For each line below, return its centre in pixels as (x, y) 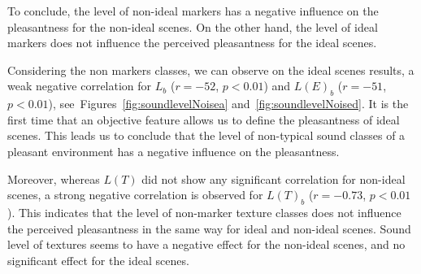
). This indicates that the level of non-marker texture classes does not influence (204, 212)
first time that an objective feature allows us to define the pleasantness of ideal (204, 119)
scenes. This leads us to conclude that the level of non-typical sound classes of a (206, 135)
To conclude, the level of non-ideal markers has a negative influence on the (193, 11)
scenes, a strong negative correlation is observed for (135, 195)
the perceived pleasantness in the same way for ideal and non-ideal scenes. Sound (209, 228)
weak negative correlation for (80, 86)
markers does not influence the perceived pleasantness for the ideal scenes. (192, 43)
